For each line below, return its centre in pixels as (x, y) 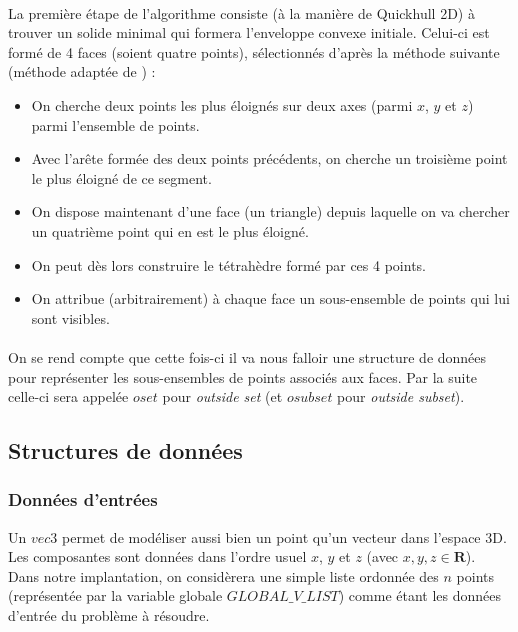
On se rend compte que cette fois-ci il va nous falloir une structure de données (247, 356)
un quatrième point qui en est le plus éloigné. (170, 230)
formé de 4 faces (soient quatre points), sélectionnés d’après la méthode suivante (254, 51)
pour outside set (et (222, 396)
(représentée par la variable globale (115, 595)
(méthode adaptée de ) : (82, 71)
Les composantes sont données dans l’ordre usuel (157, 556)
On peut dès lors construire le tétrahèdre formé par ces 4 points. (228, 264)
